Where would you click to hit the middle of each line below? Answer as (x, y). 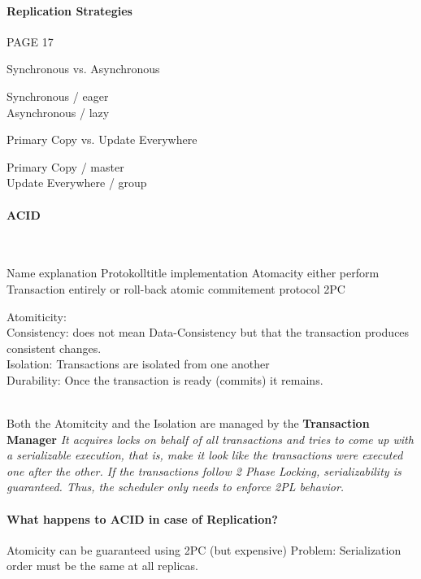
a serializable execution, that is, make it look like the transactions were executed (205, 455)
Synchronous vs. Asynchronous (83, 69)
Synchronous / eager (58, 96)
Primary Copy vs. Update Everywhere (102, 139)
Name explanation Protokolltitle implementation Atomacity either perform (193, 273)
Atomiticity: (37, 316)
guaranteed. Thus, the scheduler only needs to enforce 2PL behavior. (176, 487)
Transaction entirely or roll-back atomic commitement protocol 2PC (176, 288)
